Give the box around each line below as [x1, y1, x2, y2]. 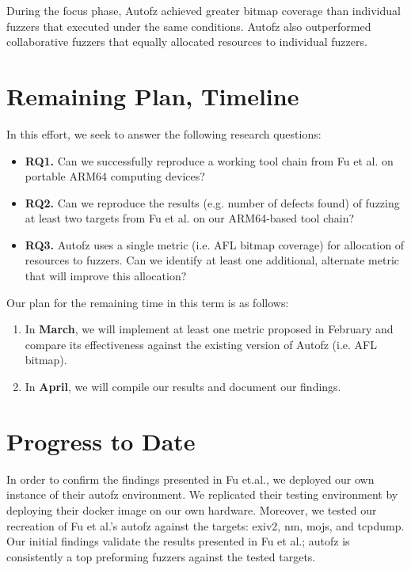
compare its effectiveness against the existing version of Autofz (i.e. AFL [25, 336, 378, 352]
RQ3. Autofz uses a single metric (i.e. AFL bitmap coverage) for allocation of [25, 236, 405, 253]
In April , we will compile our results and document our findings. [25, 378, 341, 395]
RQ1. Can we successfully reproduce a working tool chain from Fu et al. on [25, 152, 394, 169]
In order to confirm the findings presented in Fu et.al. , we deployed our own [6, 470, 375, 487]
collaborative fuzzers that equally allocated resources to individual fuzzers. [6, 33, 367, 50]
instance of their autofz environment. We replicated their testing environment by [6, 486, 398, 503]
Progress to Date [6, 424, 196, 457]
